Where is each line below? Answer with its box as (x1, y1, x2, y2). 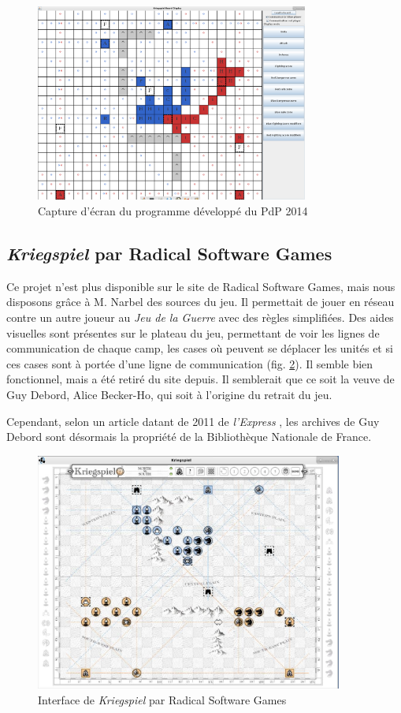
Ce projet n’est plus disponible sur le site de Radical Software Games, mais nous (6, 278, 395, 294)
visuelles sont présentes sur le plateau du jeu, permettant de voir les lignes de (6, 324, 380, 341)
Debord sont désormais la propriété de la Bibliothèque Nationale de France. (6, 428, 372, 445)
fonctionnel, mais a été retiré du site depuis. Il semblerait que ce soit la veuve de (6, 371, 395, 387)
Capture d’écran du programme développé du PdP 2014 (38, 203, 308, 219)
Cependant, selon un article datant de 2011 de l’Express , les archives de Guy (6, 412, 380, 429)
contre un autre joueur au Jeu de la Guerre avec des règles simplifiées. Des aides (6, 309, 394, 326)
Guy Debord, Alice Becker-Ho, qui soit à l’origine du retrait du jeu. (6, 386, 332, 402)
